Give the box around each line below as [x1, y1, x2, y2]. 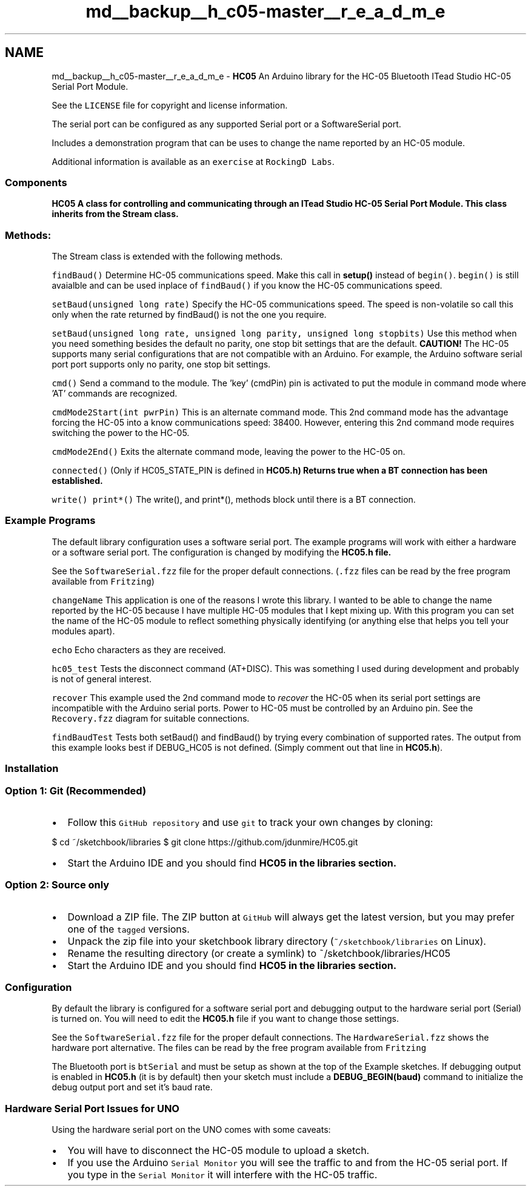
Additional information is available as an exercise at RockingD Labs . [52, 156, 335, 167]
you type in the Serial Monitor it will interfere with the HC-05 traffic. [67, 1169, 378, 1181]
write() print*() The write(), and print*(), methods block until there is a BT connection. [52, 494, 416, 505]
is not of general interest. [52, 673, 152, 684]
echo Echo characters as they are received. [52, 644, 226, 655]
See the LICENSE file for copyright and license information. [52, 99, 288, 110]
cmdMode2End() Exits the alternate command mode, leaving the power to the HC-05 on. [52, 446, 406, 457]
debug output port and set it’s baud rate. [52, 1082, 213, 1093]
